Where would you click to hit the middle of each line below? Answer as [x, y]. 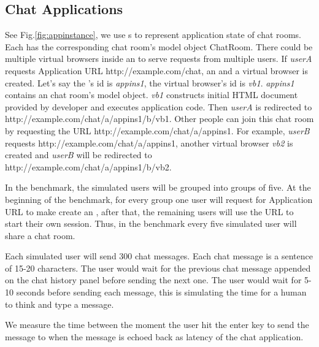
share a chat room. [40, 235]
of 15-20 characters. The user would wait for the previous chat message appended [158, 268]
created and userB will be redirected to [79, 155]
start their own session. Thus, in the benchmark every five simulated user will [151, 223]
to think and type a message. [60, 304]
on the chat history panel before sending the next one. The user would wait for [153, 280]
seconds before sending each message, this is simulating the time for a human [161, 292]
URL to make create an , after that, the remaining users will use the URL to [149, 211]
